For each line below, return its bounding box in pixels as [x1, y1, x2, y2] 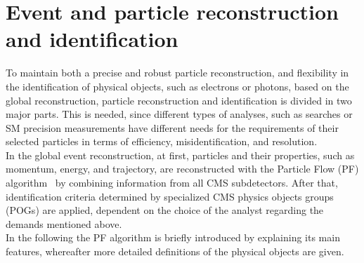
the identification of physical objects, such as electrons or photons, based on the [6, 79, 349, 93]
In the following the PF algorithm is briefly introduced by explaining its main [6, 230, 340, 245]
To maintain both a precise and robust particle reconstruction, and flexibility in [6, 65, 349, 80]
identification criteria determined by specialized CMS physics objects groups [6, 189, 334, 203]
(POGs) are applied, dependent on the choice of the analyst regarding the [6, 203, 324, 217]
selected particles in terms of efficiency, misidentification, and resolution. [6, 134, 318, 149]
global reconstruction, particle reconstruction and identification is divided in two [6, 93, 352, 107]
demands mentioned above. [6, 216, 122, 231]
